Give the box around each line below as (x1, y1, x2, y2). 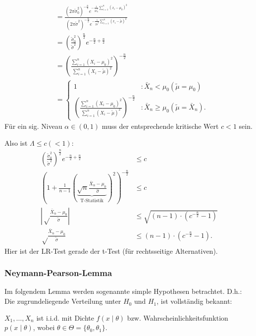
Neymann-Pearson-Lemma (4, 267, 112, 279)
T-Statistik (80, 198, 103, 203)
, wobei (33, 322, 55, 333)
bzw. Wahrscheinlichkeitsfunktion (127, 312, 228, 323)
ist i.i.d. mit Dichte (36, 312, 94, 323)
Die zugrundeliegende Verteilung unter (4, 296, 121, 306)
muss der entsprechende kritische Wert (102, 121, 219, 131)
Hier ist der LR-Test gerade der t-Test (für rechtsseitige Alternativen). (4, 245, 218, 256)
